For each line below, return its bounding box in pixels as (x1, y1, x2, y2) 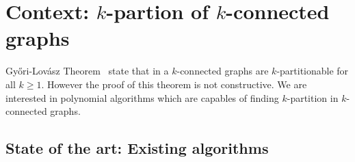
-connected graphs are (176, 64, 269, 78)
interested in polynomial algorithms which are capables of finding (5, 90, 279, 105)
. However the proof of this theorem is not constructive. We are (41, 77, 307, 91)
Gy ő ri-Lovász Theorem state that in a (5, 64, 169, 78)
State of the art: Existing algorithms (5, 137, 269, 159)
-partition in (287, 90, 339, 105)
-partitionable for (276, 64, 349, 78)
